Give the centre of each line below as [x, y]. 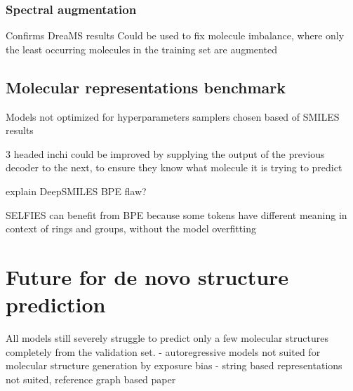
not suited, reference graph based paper [91, 379]
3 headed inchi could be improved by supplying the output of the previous [165, 153]
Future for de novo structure [147, 276]
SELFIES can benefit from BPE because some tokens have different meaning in [176, 214]
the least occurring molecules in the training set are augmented [141, 49]
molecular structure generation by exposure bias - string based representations [174, 365]
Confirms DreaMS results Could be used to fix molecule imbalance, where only [175, 35]
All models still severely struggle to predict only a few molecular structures [167, 338]
